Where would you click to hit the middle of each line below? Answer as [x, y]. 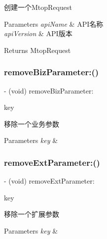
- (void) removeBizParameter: [49, 90]
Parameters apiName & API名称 [54, 24]
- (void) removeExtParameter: [49, 181]
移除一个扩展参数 [32, 214]
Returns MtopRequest [37, 50]
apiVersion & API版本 [38, 33]
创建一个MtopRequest [38, 7]
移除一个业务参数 [32, 123]
